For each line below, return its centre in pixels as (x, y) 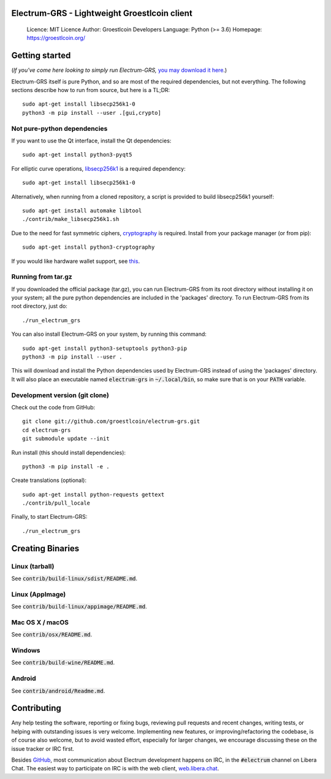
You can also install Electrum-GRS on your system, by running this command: (109, 334)
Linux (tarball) (33, 566)
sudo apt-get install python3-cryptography (89, 247)
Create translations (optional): (49, 480)
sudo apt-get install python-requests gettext (93, 494)
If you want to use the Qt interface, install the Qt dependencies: (91, 141)
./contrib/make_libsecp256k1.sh (71, 219)
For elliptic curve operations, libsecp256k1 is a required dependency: (99, 168)
